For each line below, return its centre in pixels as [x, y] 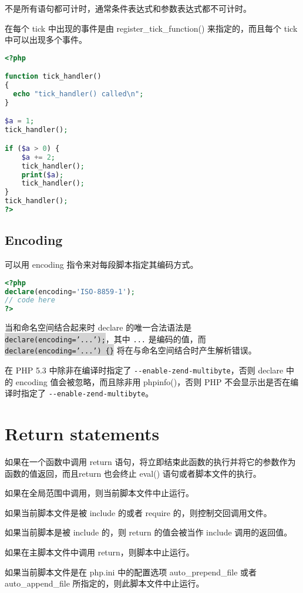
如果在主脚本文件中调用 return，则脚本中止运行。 [100, 552]
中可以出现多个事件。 [46, 40]
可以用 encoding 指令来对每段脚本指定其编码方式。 [102, 265]
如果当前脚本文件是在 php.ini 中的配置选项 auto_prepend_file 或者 [131, 572]
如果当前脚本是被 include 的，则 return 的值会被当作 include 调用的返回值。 [149, 532]
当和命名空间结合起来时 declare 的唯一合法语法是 [98, 327]
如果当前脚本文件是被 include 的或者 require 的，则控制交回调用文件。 [138, 512]
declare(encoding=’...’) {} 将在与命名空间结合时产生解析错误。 [131, 350]
